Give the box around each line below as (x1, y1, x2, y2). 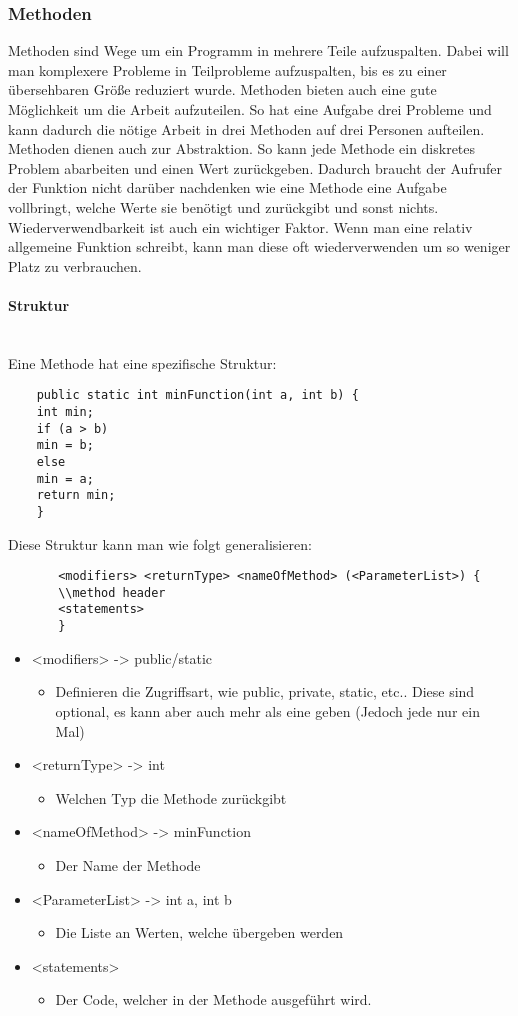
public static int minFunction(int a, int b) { (36, 388, 359, 403)
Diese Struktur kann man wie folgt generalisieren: (8, 533, 312, 554)
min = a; (36, 471, 94, 486)
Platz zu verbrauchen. (8, 255, 142, 276)
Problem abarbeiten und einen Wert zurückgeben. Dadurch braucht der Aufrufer (8, 157, 502, 178)
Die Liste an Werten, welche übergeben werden (55, 922, 344, 943)
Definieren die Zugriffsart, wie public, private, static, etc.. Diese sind (55, 681, 475, 702)
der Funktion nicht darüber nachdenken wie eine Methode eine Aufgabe (8, 177, 447, 198)
